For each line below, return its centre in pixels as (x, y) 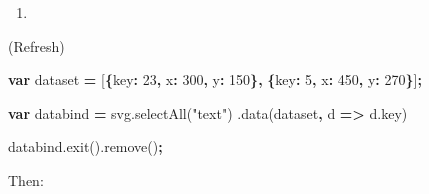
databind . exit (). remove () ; (85, 146)
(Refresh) (36, 45)
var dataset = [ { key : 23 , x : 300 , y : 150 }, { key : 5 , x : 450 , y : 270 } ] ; (215, 79)
